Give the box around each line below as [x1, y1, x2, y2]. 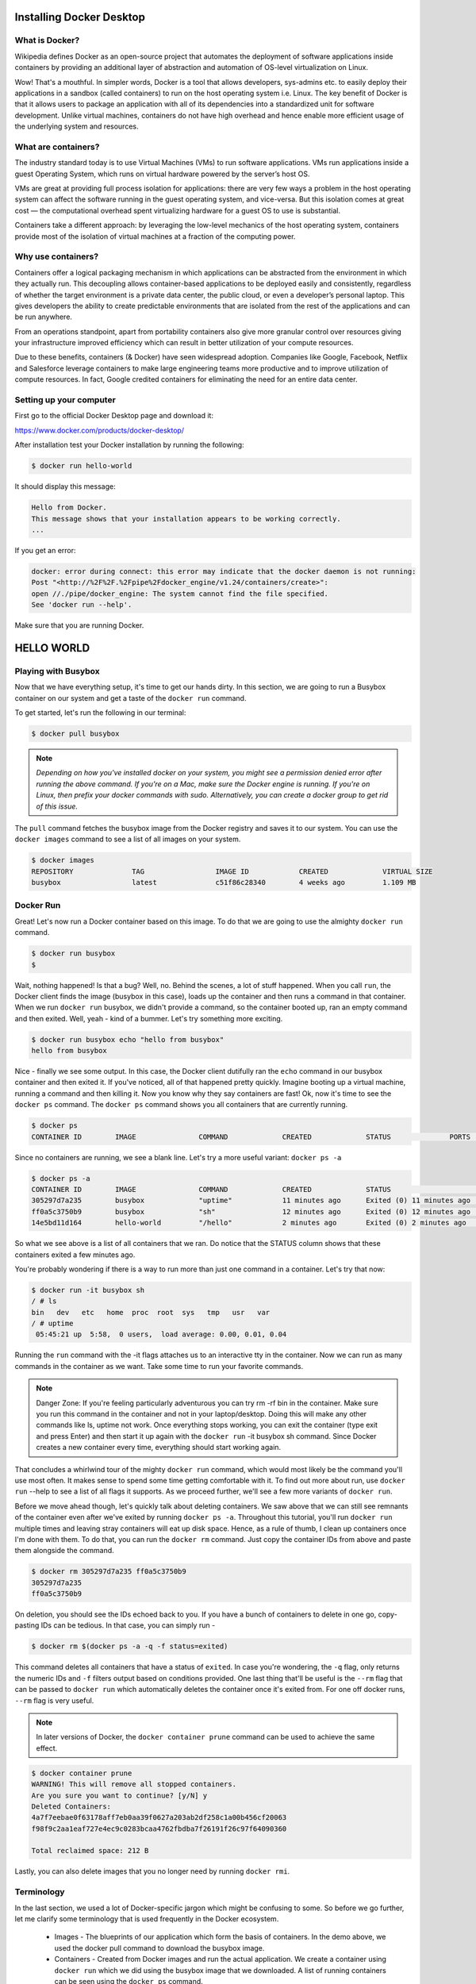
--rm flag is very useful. [14, 1695, 94, 1705]
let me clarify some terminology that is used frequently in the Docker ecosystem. [14, 1913, 279, 1924]
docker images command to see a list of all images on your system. [14, 834, 241, 844]
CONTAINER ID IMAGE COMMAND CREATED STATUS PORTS [31, 1132, 471, 1141]
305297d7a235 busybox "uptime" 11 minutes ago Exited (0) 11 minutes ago [31, 1196, 471, 1205]
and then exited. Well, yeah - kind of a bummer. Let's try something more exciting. [14, 1013, 283, 1023]
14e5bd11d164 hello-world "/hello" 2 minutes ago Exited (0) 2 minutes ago [31, 1218, 467, 1228]
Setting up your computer [14, 394, 117, 406]
